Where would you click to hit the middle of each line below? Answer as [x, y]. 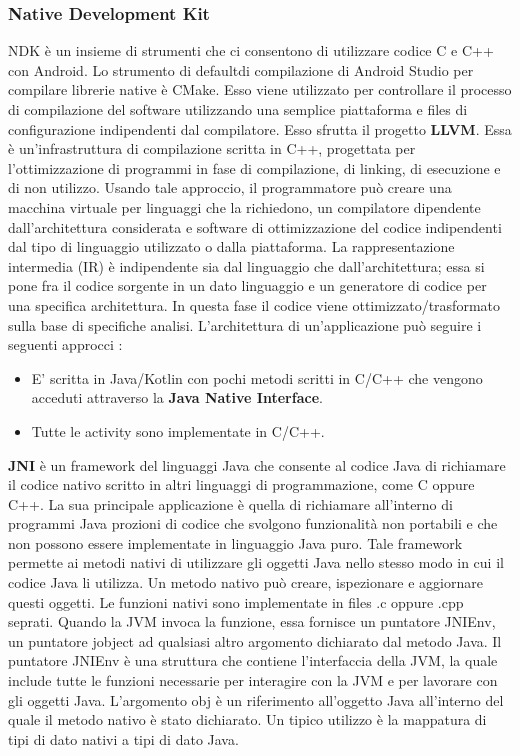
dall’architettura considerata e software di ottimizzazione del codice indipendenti [255, 226]
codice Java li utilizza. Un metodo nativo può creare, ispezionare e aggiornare [245, 582]
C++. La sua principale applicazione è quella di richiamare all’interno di [230, 503]
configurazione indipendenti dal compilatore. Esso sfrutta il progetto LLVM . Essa [260, 128]
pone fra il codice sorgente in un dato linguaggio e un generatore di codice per [247, 285]
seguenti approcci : [65, 344]
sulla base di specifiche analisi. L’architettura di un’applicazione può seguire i [245, 324]
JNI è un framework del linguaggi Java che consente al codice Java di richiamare [257, 464]
